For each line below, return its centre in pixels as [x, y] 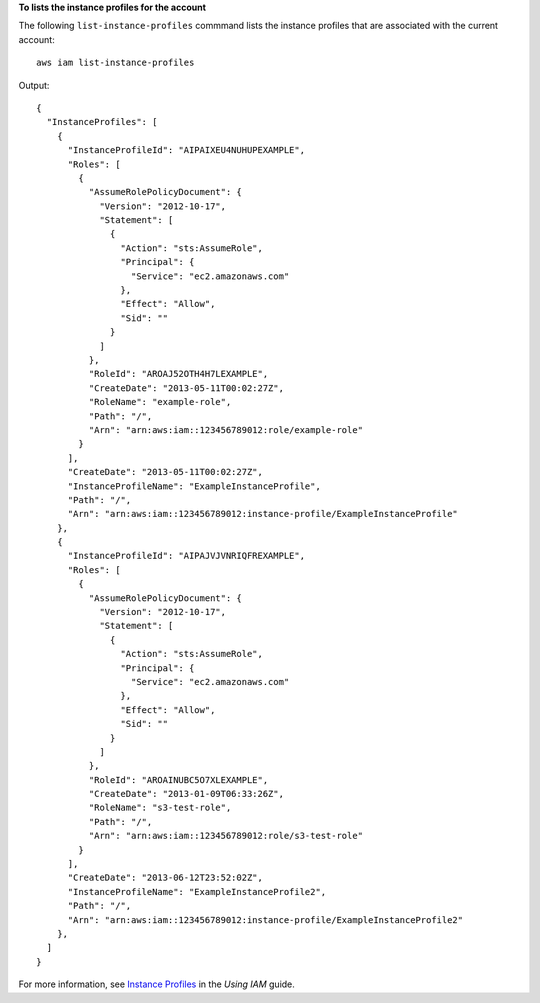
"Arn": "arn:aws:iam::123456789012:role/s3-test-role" [226, 836]
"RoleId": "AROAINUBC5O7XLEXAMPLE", [178, 779]
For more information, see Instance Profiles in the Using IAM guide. [156, 984]
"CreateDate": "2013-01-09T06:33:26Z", [186, 794]
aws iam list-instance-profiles [115, 63]
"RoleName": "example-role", [160, 402]
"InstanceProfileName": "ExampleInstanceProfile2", [197, 891]
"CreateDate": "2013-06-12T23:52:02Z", [165, 878]
